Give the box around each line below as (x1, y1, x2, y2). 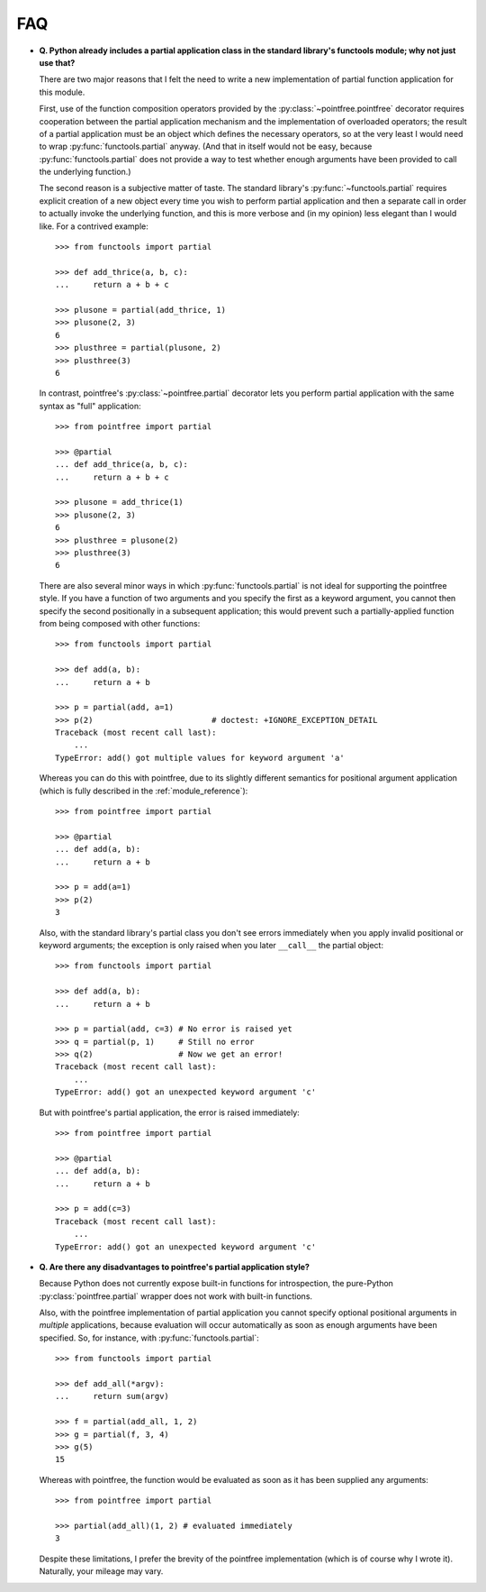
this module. (39, 87, 85, 97)
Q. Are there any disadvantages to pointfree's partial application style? (39, 1261, 310, 1272)
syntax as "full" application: (39, 400, 141, 411)
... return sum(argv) (55, 1391, 170, 1402)
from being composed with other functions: (39, 618, 201, 628)
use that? (39, 57, 76, 68)
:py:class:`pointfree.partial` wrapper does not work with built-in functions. (39, 1290, 313, 1302)
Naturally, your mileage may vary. (39, 1566, 164, 1577)
